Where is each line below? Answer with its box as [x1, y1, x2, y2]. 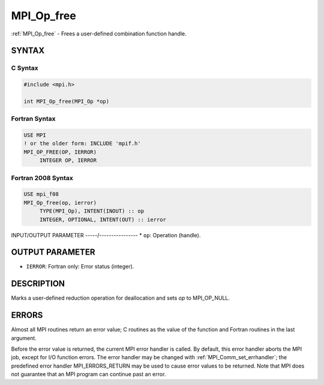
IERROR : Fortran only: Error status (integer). [26, 263, 134, 270]
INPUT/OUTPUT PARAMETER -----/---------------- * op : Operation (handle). [11, 231, 201, 238]
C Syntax [11, 64, 38, 72]
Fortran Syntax [11, 115, 56, 123]
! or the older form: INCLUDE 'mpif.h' [23, 140, 141, 147]
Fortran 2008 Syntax [11, 174, 73, 182]
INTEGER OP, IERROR [39, 157, 97, 164]
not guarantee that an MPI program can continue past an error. [11, 371, 166, 378]
